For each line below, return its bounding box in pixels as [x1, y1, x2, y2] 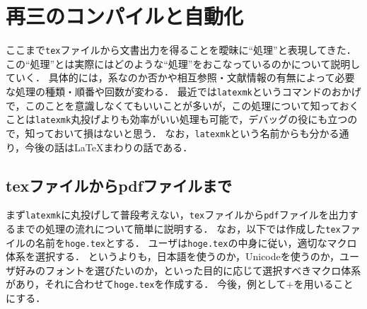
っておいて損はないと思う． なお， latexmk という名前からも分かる [35, 125, 339, 140]
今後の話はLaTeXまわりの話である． [25, 139, 193, 154]
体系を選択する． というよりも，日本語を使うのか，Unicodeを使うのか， [6, 249, 339, 264]
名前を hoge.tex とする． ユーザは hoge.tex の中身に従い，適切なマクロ [35, 235, 357, 250]
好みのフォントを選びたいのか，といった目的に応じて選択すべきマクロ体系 [15, 262, 361, 277]
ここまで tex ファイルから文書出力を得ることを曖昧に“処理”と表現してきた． [6, 42, 356, 57]
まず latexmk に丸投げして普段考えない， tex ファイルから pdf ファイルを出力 [6, 207, 349, 222]
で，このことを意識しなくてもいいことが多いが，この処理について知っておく [6, 98, 359, 112]
